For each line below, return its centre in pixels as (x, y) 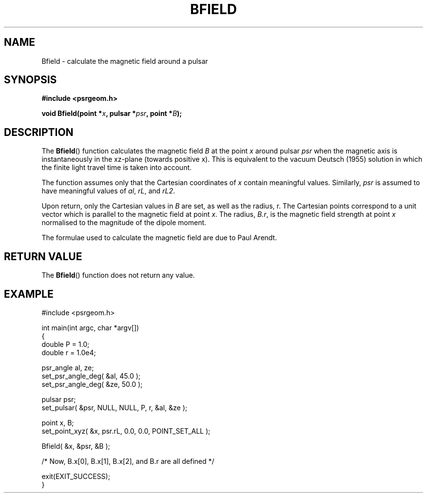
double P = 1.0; (66, 344)
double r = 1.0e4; (69, 352)
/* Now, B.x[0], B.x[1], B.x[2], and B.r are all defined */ (128, 461)
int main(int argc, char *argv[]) (90, 327)
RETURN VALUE (43, 256)
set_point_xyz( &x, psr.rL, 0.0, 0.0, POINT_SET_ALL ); (126, 431)
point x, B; (58, 422)
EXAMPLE (29, 294)
